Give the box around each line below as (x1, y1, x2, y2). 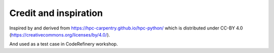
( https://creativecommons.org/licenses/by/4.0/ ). (9, 31, 110, 37)
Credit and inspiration (9, 7, 103, 18)
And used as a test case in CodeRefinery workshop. (9, 41, 118, 47)
